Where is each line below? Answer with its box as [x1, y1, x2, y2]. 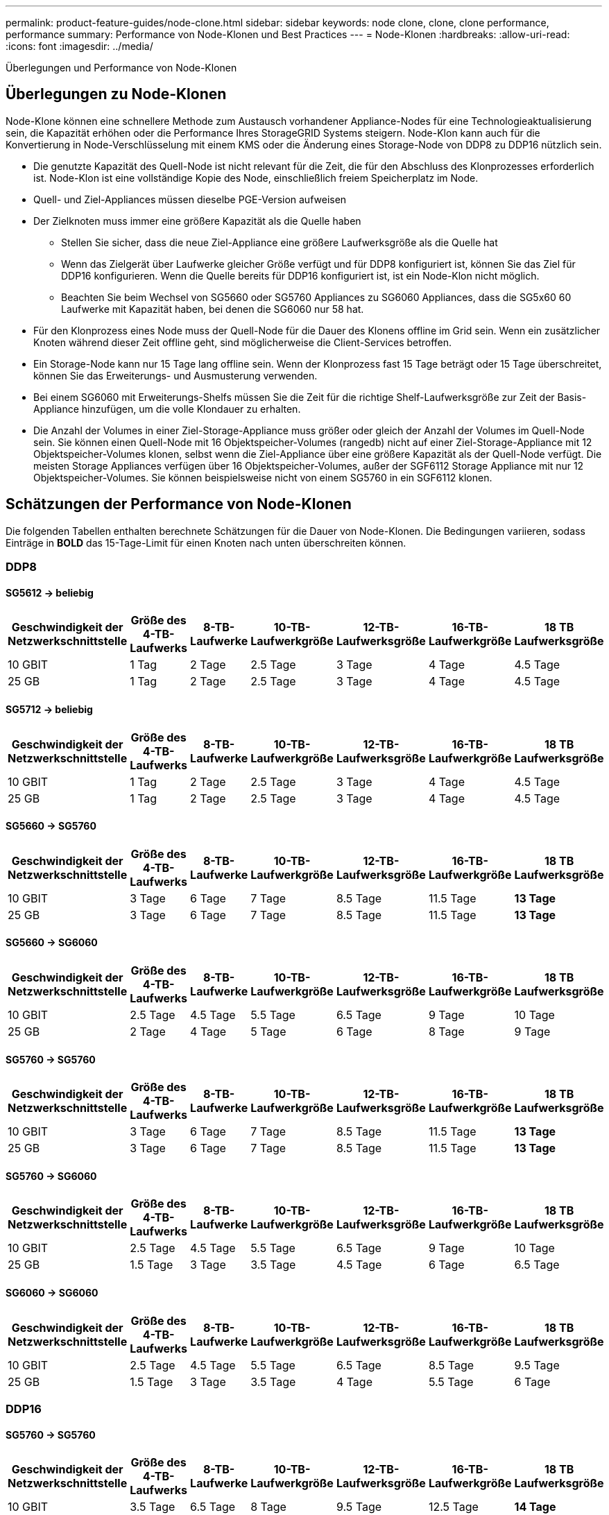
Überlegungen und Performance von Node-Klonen [6, 62, 237, 74]
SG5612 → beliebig [6, 586, 94, 599]
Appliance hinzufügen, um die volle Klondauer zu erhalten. [33, 402, 301, 415]
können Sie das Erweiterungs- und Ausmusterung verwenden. [33, 369, 318, 382]
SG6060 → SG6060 [6, 1286, 98, 1299]
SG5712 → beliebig [6, 703, 93, 715]
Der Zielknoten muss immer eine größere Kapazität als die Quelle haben [33, 214, 361, 227]
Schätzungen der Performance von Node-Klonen [6, 495, 352, 513]
